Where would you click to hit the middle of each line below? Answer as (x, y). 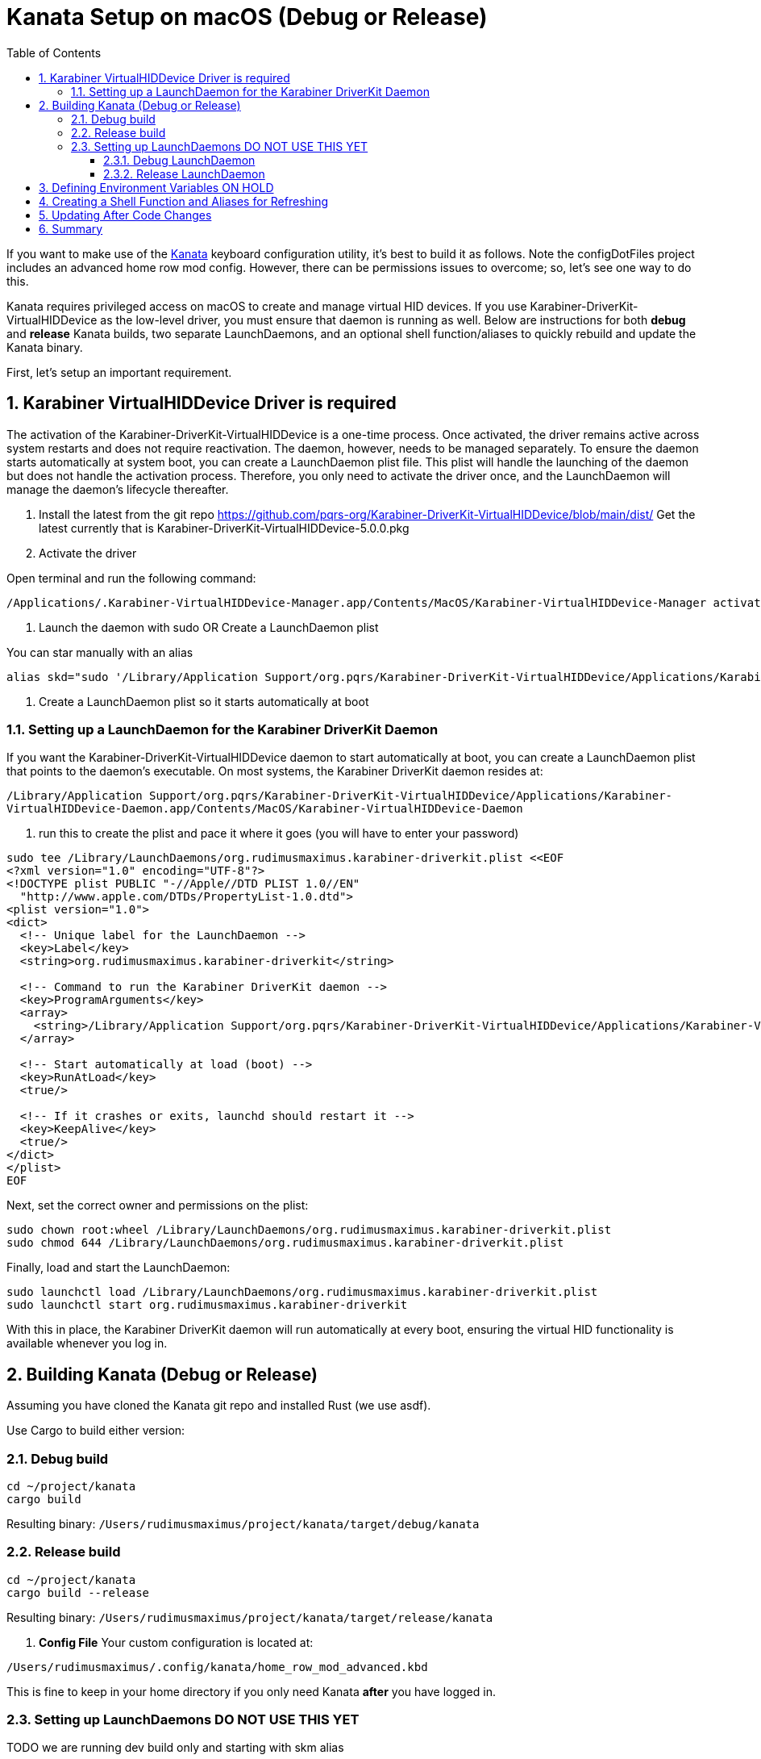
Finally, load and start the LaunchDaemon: (119, 1268)
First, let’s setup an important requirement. (119, 372)
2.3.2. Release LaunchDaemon (184, 173)
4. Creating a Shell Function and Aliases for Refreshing (184, 201)
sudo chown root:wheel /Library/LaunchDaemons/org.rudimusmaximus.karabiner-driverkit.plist (309, 1230)
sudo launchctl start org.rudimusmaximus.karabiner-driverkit (207, 1305)
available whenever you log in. (87, 1343)
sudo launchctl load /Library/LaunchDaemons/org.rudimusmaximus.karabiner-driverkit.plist (302, 1292)
